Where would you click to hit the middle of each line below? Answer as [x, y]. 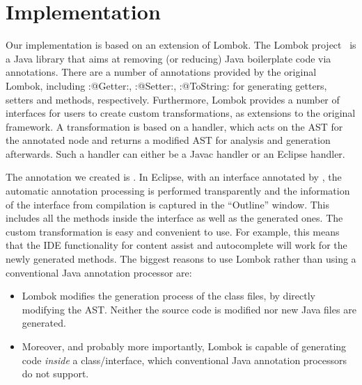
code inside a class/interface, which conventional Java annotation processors [184, 360]
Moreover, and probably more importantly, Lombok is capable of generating [184, 346]
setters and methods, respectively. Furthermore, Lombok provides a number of [173, 99]
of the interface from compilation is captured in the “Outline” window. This [168, 204]
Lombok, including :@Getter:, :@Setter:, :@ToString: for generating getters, [166, 85]
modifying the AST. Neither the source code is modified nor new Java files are [189, 309]
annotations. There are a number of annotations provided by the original [161, 72]
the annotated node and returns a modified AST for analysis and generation [168, 140]
